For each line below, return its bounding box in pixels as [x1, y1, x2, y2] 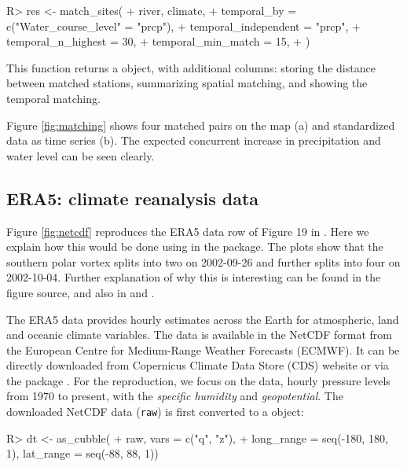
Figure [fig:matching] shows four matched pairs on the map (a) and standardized [6, 116, 395, 133]
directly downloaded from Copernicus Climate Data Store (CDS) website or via [6, 357, 389, 373]
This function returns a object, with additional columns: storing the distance [6, 59, 376, 75]
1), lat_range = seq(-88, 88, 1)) [6, 445, 159, 461]
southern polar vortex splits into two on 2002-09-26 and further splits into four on [6, 253, 401, 270]
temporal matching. [6, 90, 101, 106]
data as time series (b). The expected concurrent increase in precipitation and [6, 132, 381, 149]
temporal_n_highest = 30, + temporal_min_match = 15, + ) [6, 33, 310, 50]
